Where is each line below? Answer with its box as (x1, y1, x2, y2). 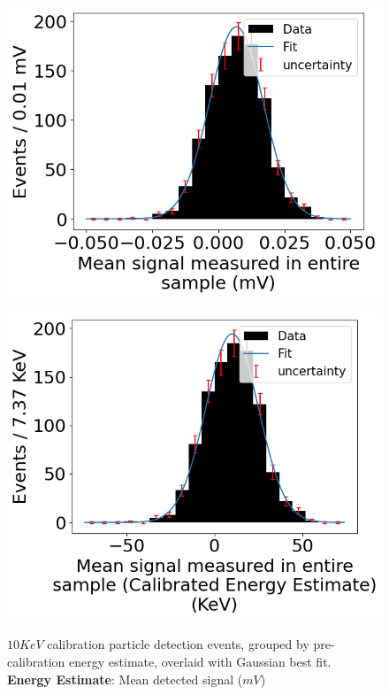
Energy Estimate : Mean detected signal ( (7, 669, 243, 688)
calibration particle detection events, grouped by (47, 635, 309, 653)
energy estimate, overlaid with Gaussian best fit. (69, 653, 332, 671)
